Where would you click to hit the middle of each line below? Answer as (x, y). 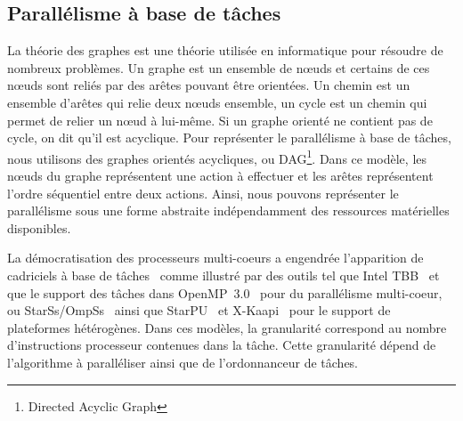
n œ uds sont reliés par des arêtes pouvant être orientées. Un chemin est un (209, 85)
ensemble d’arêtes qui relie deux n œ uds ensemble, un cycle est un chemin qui (217, 102)
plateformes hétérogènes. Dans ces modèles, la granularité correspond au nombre (227, 327)
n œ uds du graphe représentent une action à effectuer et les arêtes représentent (220, 176)
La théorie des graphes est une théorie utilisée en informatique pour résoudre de (225, 50)
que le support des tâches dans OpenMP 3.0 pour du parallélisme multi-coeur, (225, 292)
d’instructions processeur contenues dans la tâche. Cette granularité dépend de (222, 345)
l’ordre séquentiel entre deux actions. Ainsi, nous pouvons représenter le (203, 193)
